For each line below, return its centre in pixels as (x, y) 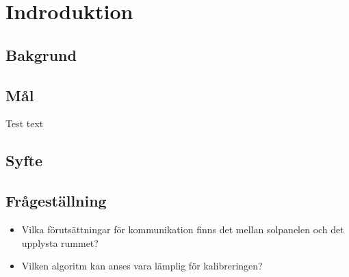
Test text (25, 123)
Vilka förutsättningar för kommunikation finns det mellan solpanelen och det (183, 229)
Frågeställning (56, 201)
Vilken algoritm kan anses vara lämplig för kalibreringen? (142, 266)
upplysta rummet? (60, 242)
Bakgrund (41, 54)
